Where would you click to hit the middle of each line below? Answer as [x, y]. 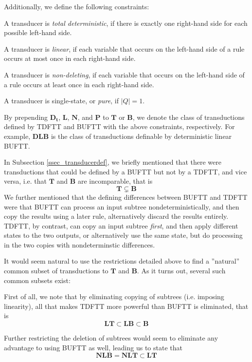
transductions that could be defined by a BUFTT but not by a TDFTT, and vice [126, 171]
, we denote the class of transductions [189, 117]
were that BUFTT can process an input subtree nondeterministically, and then [122, 206]
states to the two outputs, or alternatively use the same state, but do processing [123, 235]
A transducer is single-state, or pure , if [61, 101]
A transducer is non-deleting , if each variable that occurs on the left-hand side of [124, 74]
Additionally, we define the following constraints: [77, 6]
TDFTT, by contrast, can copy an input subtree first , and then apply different [121, 225]
